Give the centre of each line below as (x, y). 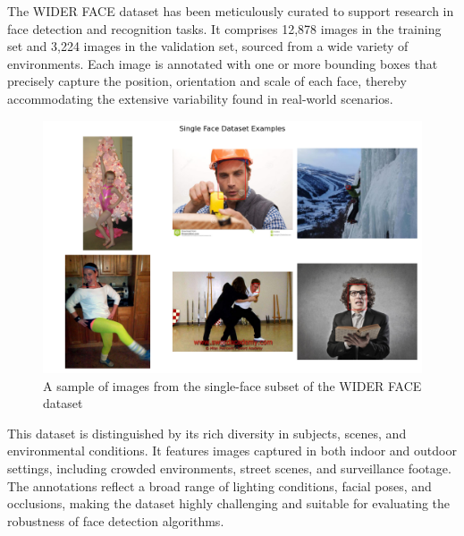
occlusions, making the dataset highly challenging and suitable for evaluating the (229, 503)
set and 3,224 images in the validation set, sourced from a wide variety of (208, 46)
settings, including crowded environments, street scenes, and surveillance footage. (229, 468)
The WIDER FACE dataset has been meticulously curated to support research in (231, 11)
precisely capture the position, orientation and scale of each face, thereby (207, 81)
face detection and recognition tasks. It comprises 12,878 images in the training (224, 28)
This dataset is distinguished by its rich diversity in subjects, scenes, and (207, 433)
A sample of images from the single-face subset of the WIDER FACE (232, 385)
